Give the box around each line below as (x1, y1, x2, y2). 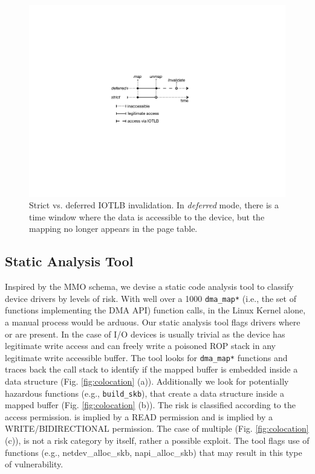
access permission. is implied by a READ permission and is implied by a (5, 410, 273, 423)
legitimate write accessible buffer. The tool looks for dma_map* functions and (5, 351, 288, 364)
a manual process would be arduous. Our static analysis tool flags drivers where (5, 316, 300, 328)
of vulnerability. (5, 458, 63, 470)
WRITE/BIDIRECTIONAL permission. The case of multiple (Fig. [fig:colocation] (5, 422, 309, 435)
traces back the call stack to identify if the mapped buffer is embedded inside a (5, 363, 298, 376)
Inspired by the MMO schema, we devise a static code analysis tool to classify (5, 280, 294, 293)
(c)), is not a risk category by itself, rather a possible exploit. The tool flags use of (5, 434, 310, 447)
